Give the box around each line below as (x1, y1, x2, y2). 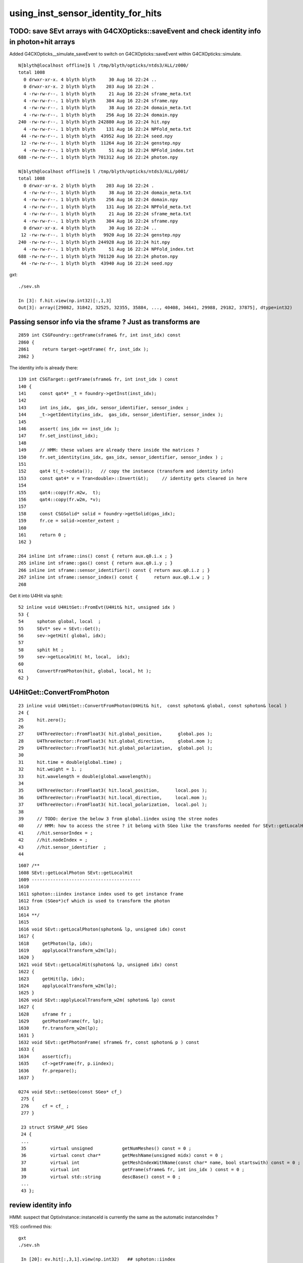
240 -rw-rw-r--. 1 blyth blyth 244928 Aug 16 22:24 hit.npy (18, 239, 170, 245)
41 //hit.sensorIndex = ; (18, 830, 93, 836)
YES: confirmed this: (9, 1223, 53, 1230)
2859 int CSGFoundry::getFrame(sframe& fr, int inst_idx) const (18, 332, 181, 338)
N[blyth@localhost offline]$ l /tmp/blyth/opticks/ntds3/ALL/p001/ (18, 168, 189, 174)
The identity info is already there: (9, 364, 78, 371)
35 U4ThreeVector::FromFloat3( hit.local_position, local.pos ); (18, 788, 208, 793)
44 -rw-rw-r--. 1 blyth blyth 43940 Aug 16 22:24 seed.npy (21, 260, 173, 266)
